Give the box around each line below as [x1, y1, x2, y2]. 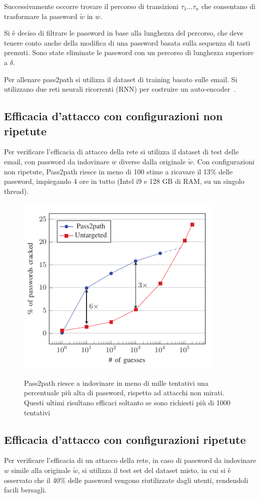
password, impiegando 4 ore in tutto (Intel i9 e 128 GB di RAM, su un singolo [4, 176, 244, 186]
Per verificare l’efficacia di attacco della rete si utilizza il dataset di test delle [4, 146, 239, 157]
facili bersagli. [4, 484, 46, 495]
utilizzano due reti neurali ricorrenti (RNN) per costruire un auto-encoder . [4, 84, 236, 94]
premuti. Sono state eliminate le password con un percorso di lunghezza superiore [4, 47, 254, 58]
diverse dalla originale [118, 156, 186, 166]
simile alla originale [11, 465, 71, 475]
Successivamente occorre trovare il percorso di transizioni [4, 1, 178, 11]
